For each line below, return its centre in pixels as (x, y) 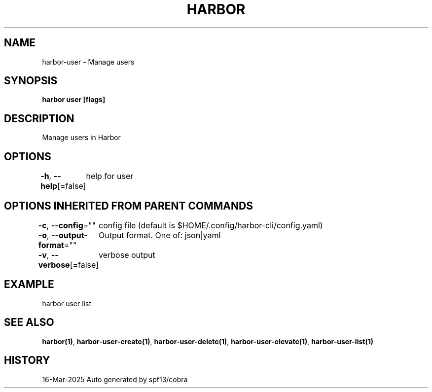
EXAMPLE (29, 285)
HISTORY (27, 360)
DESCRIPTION (39, 118)
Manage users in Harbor (81, 138)
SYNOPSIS (31, 81)
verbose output (127, 255)
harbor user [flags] (74, 100)
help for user (110, 176)
